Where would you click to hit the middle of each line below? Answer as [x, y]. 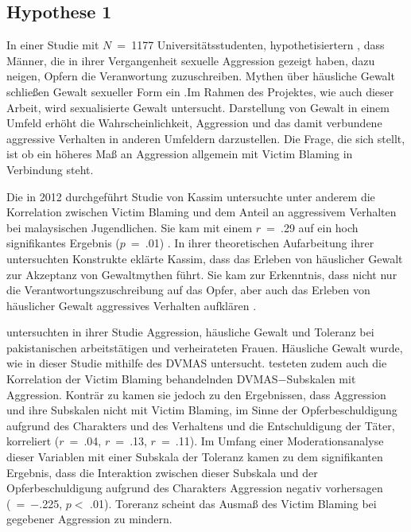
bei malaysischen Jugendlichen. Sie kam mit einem [130, 227]
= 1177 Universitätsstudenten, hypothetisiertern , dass [251, 45]
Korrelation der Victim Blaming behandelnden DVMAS [142, 379]
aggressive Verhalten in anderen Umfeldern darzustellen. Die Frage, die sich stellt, [206, 138]
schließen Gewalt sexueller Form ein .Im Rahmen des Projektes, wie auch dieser [200, 91]
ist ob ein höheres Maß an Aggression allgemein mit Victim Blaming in [180, 154]
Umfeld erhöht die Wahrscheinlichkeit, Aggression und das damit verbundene [194, 123]
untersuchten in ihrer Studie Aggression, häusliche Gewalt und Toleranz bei [190, 332]
